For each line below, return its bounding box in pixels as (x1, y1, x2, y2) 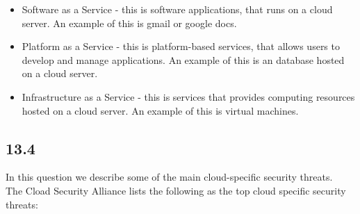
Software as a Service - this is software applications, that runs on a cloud (22, 2, 333, 16)
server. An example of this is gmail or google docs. (22, 15, 237, 30)
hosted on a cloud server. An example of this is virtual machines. (22, 103, 299, 117)
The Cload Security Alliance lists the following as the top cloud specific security (6, 183, 346, 197)
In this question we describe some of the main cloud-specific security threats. (6, 170, 333, 184)
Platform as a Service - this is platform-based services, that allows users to (22, 39, 340, 53)
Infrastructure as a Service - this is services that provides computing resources (22, 89, 355, 104)
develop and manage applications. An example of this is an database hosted (22, 52, 345, 67)
